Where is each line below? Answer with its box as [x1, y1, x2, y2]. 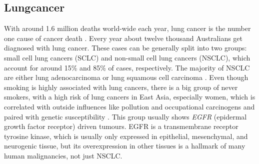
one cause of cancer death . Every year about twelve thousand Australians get [4, 32, 243, 43]
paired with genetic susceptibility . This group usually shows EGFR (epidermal [4, 111, 247, 121]
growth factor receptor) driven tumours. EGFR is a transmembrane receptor [4, 121, 238, 131]
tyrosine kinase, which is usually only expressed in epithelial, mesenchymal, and [4, 130, 248, 141]
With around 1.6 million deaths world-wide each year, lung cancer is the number [4, 23, 251, 33]
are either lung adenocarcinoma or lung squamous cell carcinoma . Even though [4, 72, 248, 82]
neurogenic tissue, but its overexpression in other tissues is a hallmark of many [4, 140, 245, 151]
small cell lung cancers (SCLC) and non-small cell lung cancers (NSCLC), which [4, 52, 250, 62]
